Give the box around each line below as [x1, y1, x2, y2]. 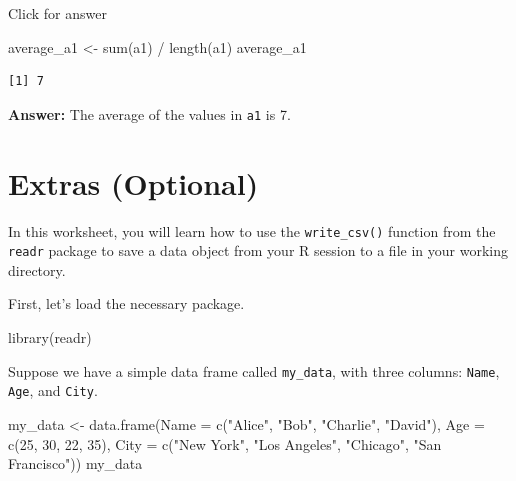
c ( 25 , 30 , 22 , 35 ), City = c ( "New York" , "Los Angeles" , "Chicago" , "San [8, 433, 442, 454]
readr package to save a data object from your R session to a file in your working [8, 240, 508, 261]
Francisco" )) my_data [8, 453, 143, 474]
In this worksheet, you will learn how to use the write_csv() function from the [8, 220, 496, 241]
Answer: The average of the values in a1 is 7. [8, 103, 291, 124]
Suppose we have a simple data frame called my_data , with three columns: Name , [8, 360, 500, 381]
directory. [8, 259, 66, 280]
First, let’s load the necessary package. [8, 293, 245, 314]
